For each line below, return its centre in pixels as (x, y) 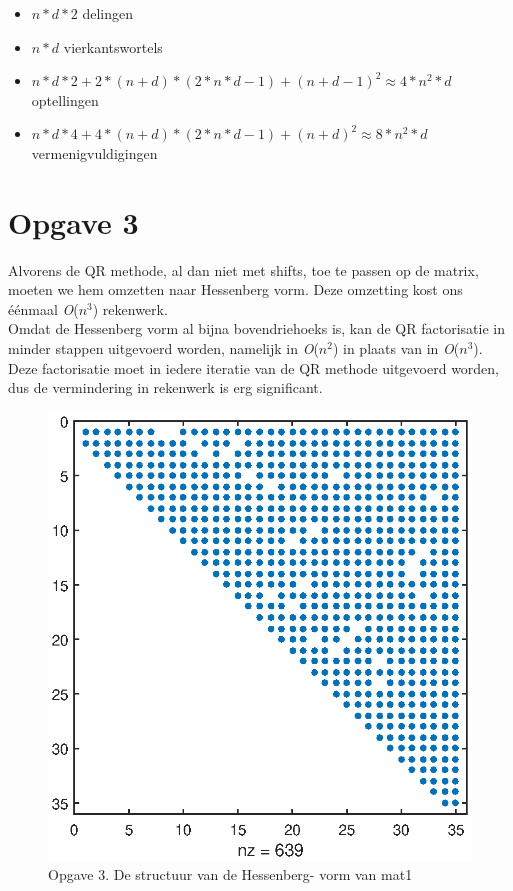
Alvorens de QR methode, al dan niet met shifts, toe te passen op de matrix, (243, 269)
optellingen (65, 99)
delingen (108, 13)
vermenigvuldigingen (94, 152)
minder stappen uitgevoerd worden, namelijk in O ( (163, 348)
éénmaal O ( (43, 308)
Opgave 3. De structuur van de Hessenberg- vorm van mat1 (230, 874)
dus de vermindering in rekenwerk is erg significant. (165, 387)
